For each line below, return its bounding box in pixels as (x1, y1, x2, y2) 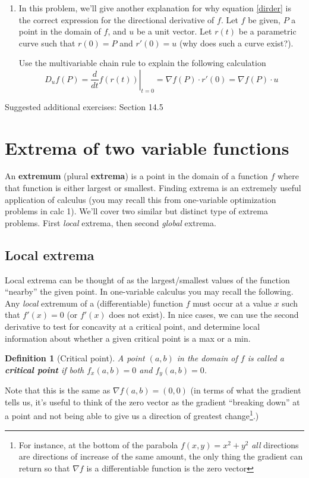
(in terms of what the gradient (190, 384, 301, 396)
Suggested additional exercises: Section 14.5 (5, 100, 163, 113)
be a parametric (238, 25, 297, 38)
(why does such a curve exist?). (179, 36, 294, 49)
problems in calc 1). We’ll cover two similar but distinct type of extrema (5, 205, 268, 217)
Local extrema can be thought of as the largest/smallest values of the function (5, 273, 290, 286)
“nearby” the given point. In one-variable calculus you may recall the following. (5, 285, 294, 298)
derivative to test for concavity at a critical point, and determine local (5, 320, 260, 333)
